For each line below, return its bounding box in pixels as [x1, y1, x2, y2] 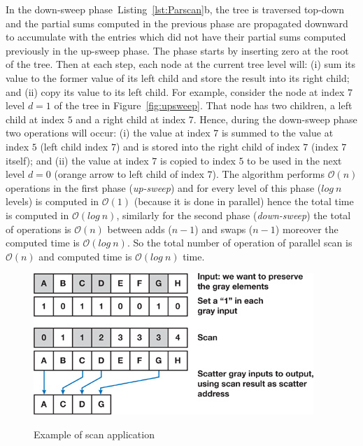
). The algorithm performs [212, 167, 325, 181]
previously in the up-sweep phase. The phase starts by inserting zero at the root [6, 43, 349, 57]
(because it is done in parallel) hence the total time [134, 194, 354, 209]
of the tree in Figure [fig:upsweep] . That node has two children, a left [54, 98, 353, 113]
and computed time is [38, 249, 132, 263]
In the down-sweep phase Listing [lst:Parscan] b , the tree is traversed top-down [6, 2, 345, 16]
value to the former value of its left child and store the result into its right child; [6, 70, 350, 85]
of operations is [6, 221, 71, 236]
